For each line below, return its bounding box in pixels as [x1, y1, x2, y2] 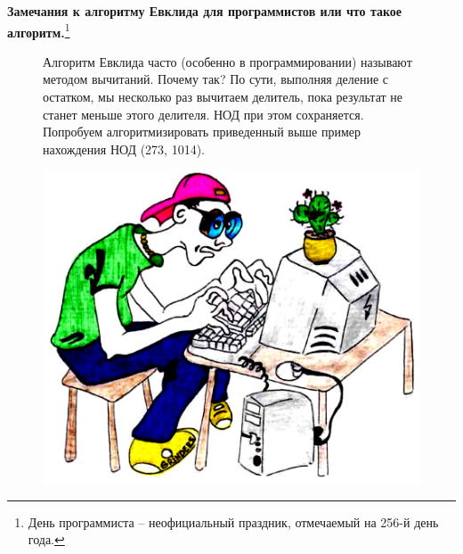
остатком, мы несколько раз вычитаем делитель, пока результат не [43, 87, 402, 106]
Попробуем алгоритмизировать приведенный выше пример [43, 122, 361, 141]
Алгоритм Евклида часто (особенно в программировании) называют [43, 52, 412, 70]
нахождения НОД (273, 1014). [43, 139, 205, 158]
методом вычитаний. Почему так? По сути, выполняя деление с [43, 70, 389, 88]
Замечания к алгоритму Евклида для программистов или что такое [7, 2, 402, 20]
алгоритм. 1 [7, 20, 70, 41]
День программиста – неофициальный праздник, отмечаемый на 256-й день [28, 512, 439, 531]
